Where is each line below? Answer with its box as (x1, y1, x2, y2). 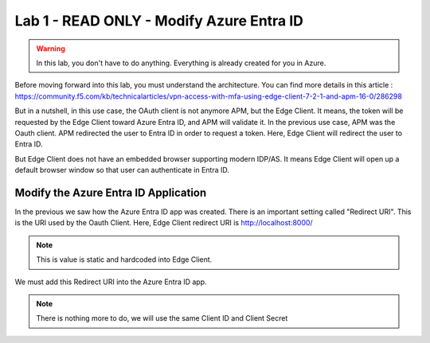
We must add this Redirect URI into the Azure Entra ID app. (14, 277, 207, 286)
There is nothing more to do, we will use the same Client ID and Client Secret (36, 314, 288, 323)
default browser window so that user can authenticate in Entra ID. (14, 166, 230, 175)
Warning (36, 44, 65, 53)
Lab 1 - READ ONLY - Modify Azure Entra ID (14, 12, 304, 29)
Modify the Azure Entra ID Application (14, 185, 207, 199)
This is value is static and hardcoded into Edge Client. (36, 255, 213, 264)
